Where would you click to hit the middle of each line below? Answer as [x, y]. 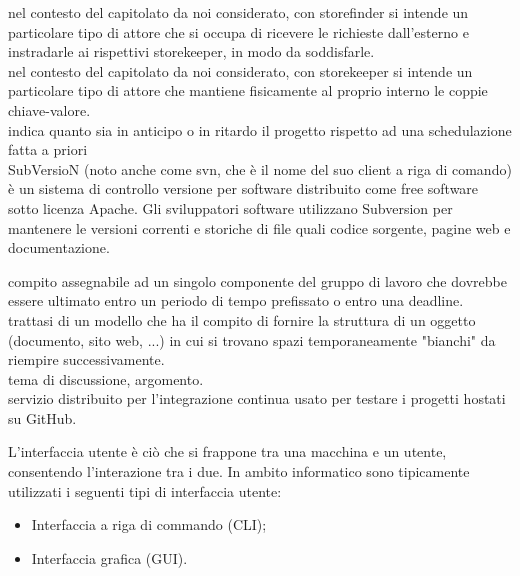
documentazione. [59, 247]
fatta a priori [48, 149]
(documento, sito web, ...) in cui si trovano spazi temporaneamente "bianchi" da [252, 339]
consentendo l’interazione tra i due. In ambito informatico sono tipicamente [239, 471]
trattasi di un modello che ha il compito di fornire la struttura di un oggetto [242, 319]
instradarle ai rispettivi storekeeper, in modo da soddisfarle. [191, 51]
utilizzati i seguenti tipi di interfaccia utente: [145, 490]
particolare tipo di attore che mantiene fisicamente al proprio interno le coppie [248, 90]
